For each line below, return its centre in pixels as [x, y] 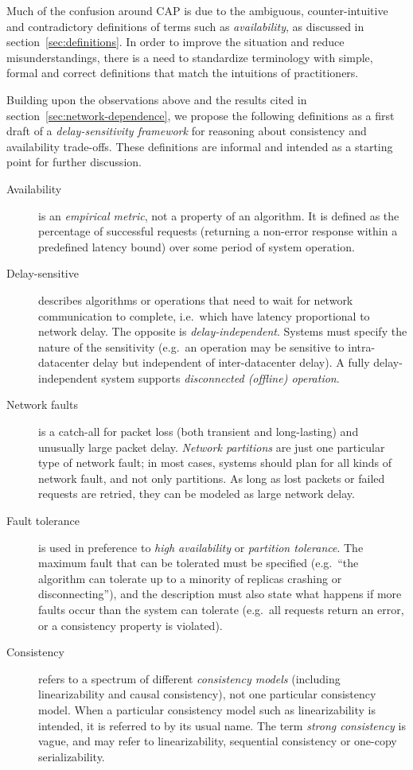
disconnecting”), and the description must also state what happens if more [220, 594]
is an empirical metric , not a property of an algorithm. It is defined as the [219, 215]
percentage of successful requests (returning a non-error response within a [218, 231]
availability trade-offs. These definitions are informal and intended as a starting [200, 146]
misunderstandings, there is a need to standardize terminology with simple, [190, 57]
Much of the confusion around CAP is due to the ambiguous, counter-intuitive [197, 10]
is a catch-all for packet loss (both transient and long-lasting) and [199, 432]
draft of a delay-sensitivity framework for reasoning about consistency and [187, 131]
